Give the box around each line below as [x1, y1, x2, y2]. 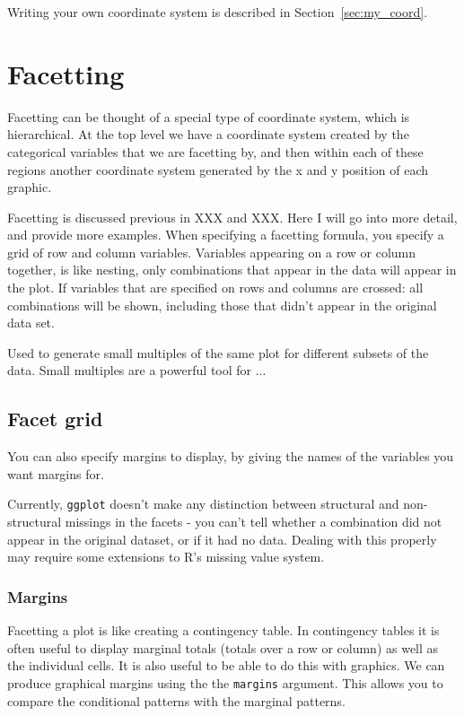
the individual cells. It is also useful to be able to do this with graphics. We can [7, 656, 445, 675]
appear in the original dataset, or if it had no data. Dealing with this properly [7, 529, 437, 548]
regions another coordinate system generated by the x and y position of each [7, 160, 429, 179]
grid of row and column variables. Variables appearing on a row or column [7, 242, 416, 261]
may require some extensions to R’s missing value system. [7, 547, 325, 566]
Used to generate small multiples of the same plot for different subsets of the [7, 343, 429, 362]
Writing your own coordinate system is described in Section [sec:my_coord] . [7, 3, 428, 21]
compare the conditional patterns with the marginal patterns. [7, 691, 346, 710]
